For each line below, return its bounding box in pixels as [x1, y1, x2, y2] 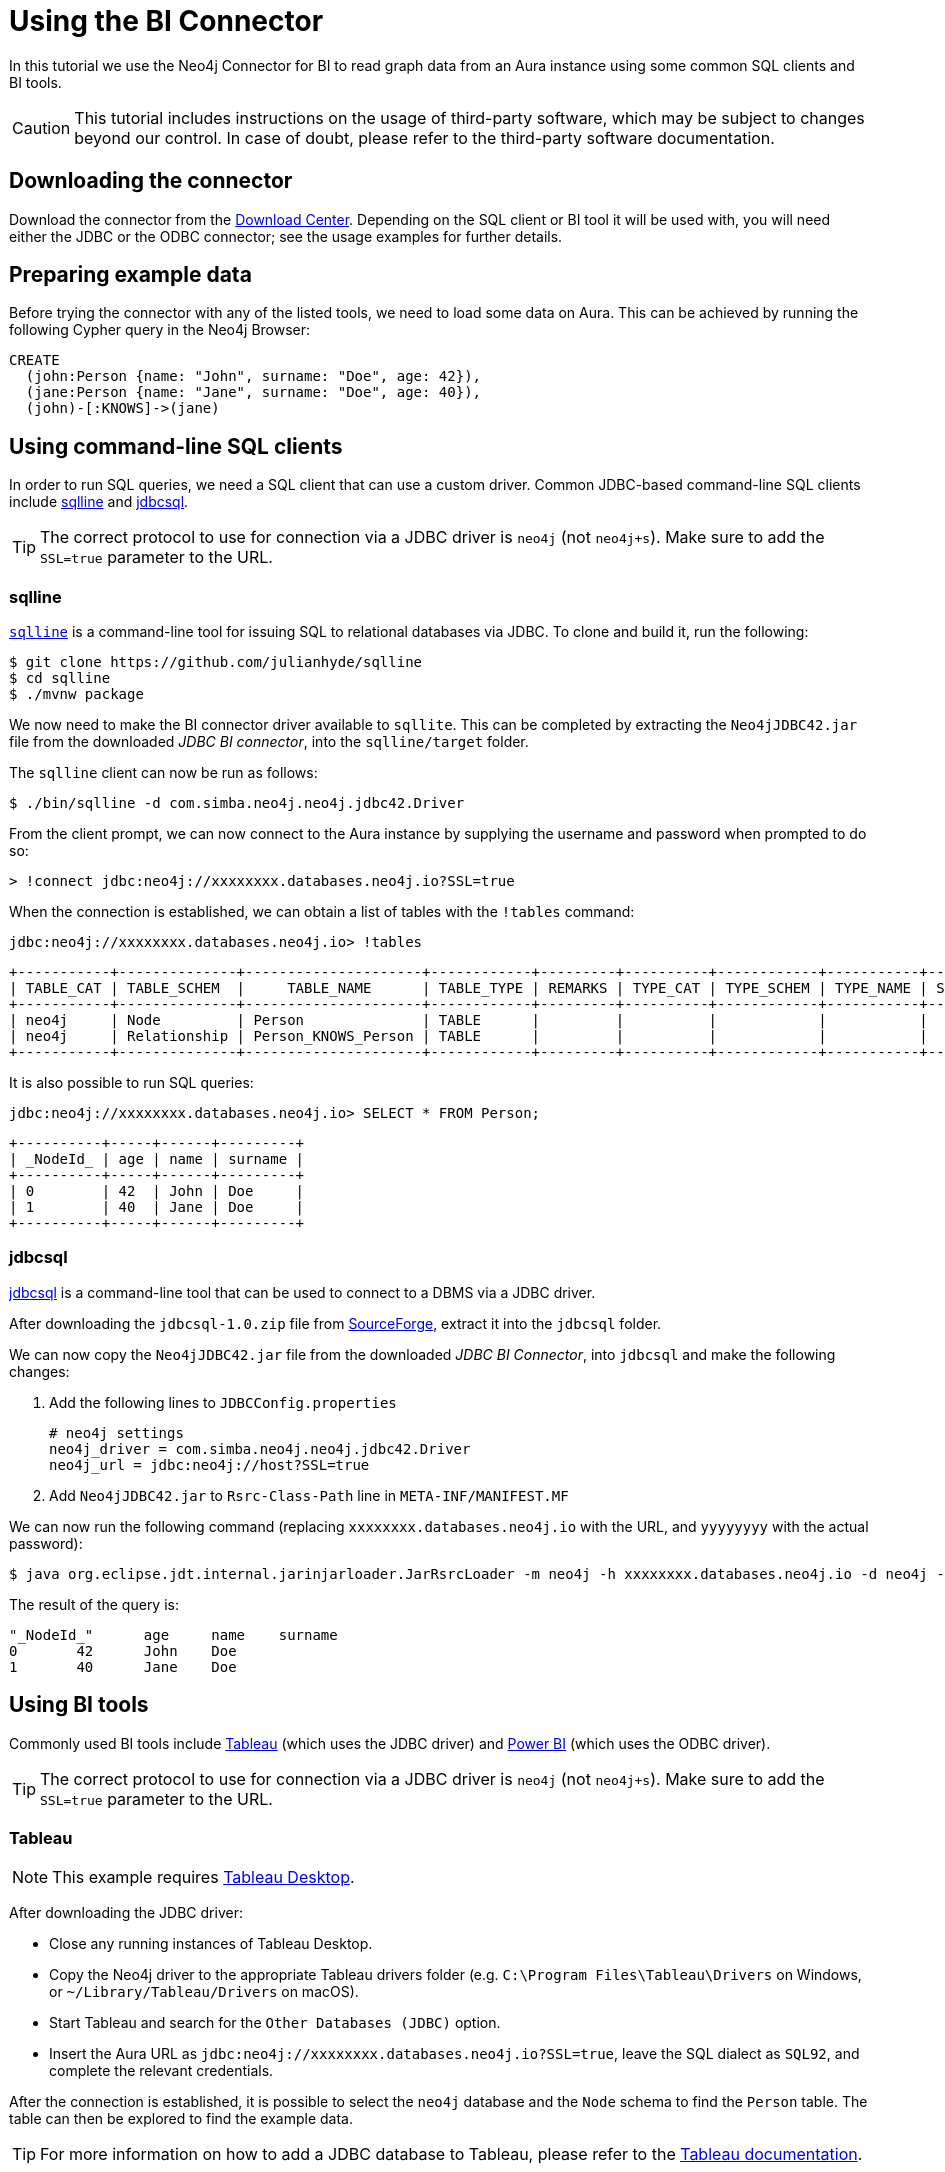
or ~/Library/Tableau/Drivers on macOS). [49, 1983, 359, 2001]
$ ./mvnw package [9, 686, 144, 703]
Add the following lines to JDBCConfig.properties [49, 1393, 397, 1411]
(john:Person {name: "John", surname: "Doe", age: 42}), [25, 368, 482, 385]
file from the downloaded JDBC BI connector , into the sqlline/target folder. [9, 733, 529, 751]
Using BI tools [9, 1692, 149, 1718]
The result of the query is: [9, 1595, 179, 1613]
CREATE [9, 352, 60, 369]
